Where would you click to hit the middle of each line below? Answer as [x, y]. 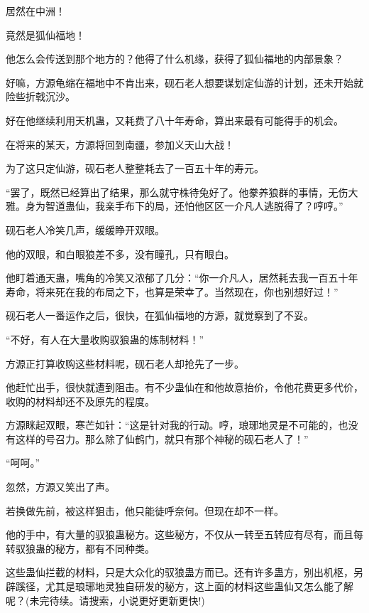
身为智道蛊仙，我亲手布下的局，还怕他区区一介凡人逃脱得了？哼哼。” [184, 206]
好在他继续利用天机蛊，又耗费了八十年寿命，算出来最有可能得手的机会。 [175, 120]
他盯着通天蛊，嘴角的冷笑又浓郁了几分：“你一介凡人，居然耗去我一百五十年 [182, 278]
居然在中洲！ [35, 11]
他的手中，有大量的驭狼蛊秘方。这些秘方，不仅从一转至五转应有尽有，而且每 [184, 534]
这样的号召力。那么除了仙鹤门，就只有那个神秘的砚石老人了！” [162, 438]
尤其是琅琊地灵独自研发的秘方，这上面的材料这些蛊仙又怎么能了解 [199, 586]
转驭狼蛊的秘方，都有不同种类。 [80, 548]
